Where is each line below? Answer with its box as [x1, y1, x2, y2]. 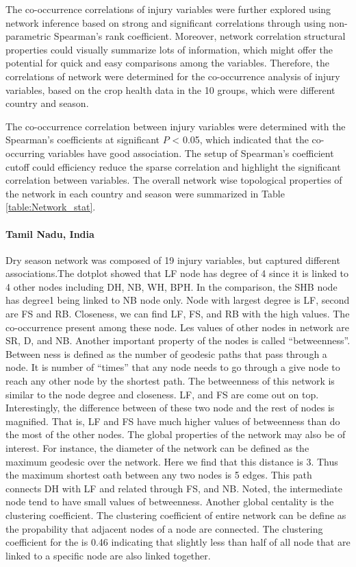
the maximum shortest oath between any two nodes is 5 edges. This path [5, 468, 312, 482]
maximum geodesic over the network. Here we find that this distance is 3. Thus [5, 454, 338, 468]
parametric [5, 29, 51, 43]
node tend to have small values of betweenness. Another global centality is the [5, 494, 334, 509]
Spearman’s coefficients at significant [5, 132, 160, 147]
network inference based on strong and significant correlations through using [5, 15, 326, 29]
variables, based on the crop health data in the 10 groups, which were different [5, 82, 335, 97]
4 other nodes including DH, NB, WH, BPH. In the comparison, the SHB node [5, 279, 338, 293]
